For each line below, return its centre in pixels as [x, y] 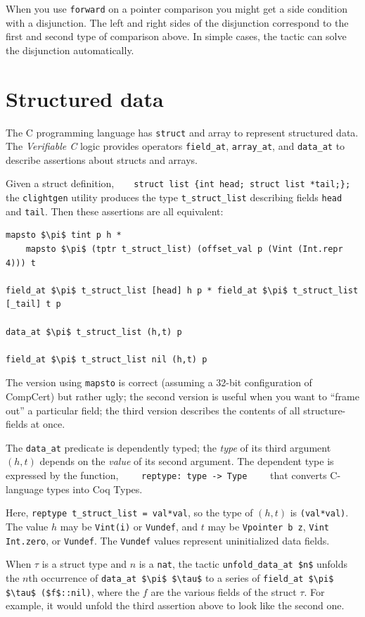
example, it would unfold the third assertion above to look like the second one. [175, 605]
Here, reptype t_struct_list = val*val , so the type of [129, 513]
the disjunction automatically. [70, 50]
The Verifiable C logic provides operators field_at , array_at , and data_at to [175, 146]
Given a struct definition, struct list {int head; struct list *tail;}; [178, 183]
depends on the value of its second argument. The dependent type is [187, 461]
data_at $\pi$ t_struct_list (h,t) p [94, 332]
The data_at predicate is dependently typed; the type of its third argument [168, 447]
